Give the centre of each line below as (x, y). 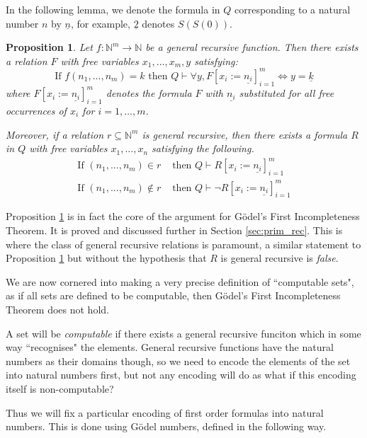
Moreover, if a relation (55, 134)
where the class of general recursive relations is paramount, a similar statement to (183, 244)
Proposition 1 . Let (49, 47)
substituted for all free (287, 93)
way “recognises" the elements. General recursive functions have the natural (170, 347)
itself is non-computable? (60, 388)
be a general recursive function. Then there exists (252, 47)
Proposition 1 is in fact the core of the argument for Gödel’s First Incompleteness (183, 216)
